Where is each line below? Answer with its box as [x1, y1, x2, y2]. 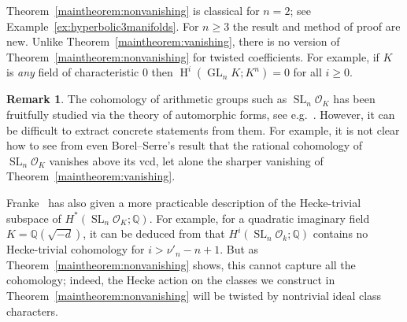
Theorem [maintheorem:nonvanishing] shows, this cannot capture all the [6, 256, 356, 272]
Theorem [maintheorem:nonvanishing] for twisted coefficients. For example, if [6, 48, 379, 65]
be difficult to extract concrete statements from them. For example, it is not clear [6, 121, 400, 138]
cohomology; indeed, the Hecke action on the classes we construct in [6, 272, 335, 288]
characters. [6, 302, 58, 319]
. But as [220, 241, 259, 257]
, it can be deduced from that [83, 225, 225, 242]
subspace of [6, 209, 61, 226]
